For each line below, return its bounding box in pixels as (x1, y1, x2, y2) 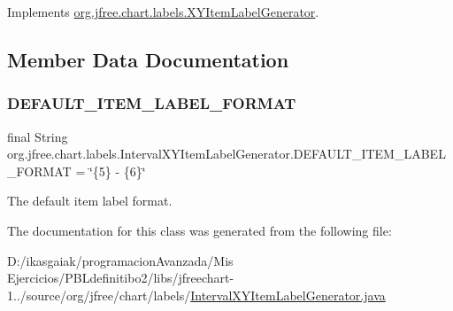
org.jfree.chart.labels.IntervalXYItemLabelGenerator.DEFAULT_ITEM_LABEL (7, 144, 446, 163)
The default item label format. (7, 191, 173, 210)
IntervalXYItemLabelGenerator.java (190, 285, 386, 304)
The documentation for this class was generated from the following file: (7, 221, 392, 239)
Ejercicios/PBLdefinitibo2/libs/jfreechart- (7, 268, 234, 287)
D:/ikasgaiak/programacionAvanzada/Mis (7, 251, 234, 269)
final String (7, 127, 68, 145)
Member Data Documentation (7, 45, 289, 73)
